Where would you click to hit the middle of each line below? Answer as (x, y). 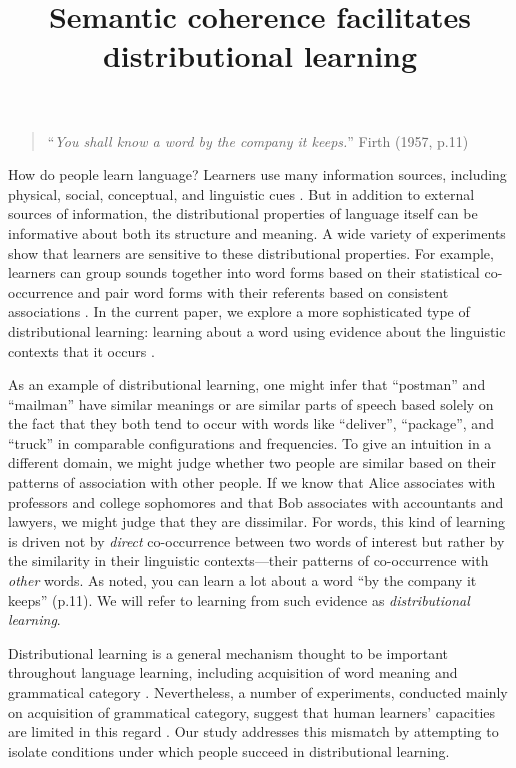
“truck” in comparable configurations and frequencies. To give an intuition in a (250, 442)
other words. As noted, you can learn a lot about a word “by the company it (242, 580)
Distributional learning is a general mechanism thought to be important (228, 652)
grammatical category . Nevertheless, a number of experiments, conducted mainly (258, 692)
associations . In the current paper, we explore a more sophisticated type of (239, 311)
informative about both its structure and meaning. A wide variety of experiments (257, 232)
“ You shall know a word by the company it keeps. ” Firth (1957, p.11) (258, 140)
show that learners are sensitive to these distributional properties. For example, (251, 252)
